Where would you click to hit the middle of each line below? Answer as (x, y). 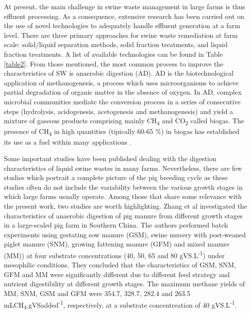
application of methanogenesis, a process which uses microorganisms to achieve (121, 82)
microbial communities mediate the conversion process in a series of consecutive (122, 101)
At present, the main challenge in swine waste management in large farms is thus (125, 6)
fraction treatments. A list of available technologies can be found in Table (113, 54)
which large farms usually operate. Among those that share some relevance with (123, 196)
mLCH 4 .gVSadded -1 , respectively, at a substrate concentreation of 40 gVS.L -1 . (120, 304)
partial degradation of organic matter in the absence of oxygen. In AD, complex (123, 92)
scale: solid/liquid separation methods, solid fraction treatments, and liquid (116, 44)
